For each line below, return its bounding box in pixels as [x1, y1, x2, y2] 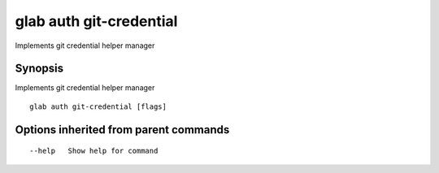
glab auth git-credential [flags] [29, 102, 167, 111]
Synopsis [15, 62, 64, 76]
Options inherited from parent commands [15, 123, 230, 136]
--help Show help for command [29, 146, 159, 156]
